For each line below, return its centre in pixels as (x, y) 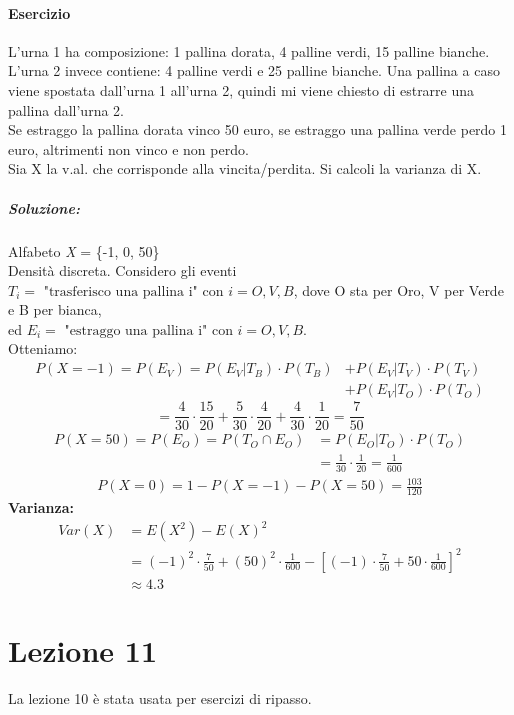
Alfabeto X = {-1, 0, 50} (84, 250)
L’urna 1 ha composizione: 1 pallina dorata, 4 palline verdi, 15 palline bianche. (249, 50)
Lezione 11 (83, 649)
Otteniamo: (43, 348)
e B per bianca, (55, 309)
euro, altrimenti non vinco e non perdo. (128, 148)
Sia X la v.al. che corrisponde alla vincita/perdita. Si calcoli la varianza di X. (245, 168)
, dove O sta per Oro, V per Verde (398, 289)
